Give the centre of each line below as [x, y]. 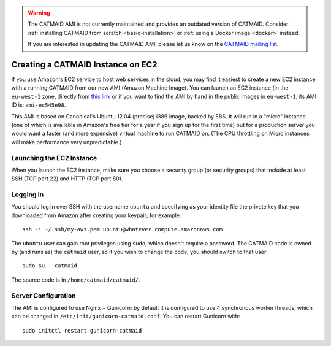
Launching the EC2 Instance [54, 158]
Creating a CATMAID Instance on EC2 [84, 64]
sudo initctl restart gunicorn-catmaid [82, 330]
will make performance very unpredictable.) [67, 142]
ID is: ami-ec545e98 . [39, 105]
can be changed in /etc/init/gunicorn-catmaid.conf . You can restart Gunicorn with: [126, 317]
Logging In [28, 194]
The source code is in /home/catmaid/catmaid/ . [76, 280]
